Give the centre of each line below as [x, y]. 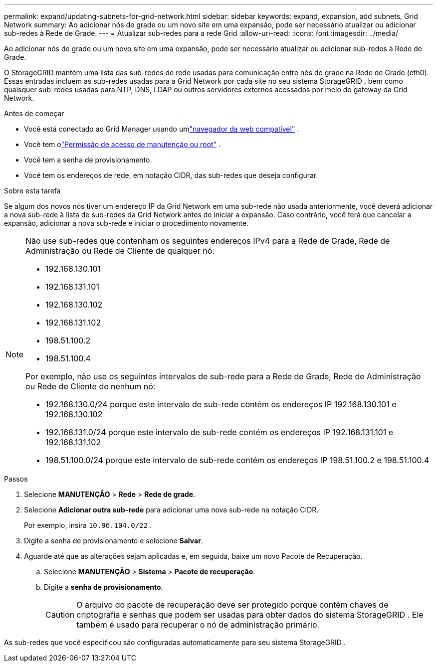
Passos [16, 479]
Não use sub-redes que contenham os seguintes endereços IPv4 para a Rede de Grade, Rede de [208, 241]
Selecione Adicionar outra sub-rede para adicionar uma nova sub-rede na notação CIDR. [171, 510]
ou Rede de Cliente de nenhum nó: [91, 386]
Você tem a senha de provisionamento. [88, 160]
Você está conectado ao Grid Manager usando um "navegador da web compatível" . [162, 129]
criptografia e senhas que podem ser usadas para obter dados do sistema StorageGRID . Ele [250, 615]
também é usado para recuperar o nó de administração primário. [198, 625]
